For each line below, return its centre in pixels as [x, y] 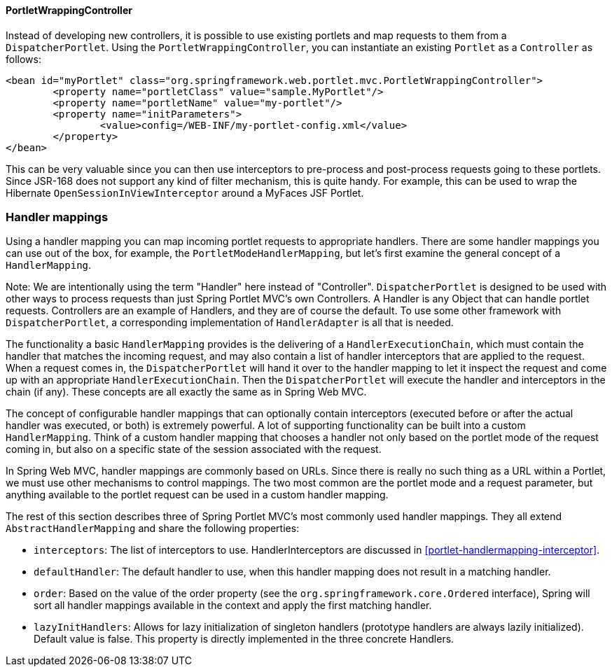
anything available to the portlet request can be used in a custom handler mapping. [197, 495]
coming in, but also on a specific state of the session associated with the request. [194, 449]
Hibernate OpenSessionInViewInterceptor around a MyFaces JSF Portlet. [185, 192]
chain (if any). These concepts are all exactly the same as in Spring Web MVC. [186, 392]
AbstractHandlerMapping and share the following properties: [153, 528]
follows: [23, 59]
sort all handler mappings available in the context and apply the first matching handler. [233, 605]
